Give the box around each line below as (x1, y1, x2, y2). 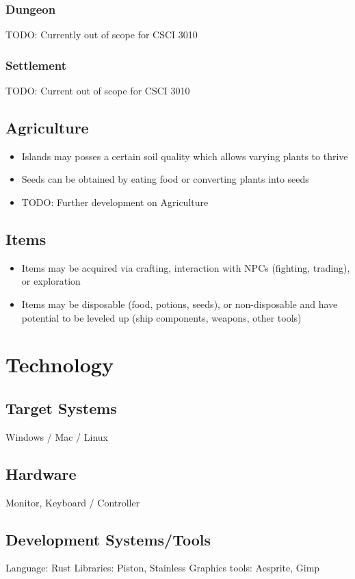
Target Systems (5, 397, 117, 418)
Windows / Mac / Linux (5, 429, 108, 443)
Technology (5, 350, 114, 378)
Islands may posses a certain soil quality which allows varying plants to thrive (21, 149, 348, 163)
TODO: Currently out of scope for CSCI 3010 (5, 27, 198, 42)
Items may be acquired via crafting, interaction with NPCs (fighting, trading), (21, 260, 350, 274)
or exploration (21, 274, 81, 288)
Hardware (5, 463, 77, 484)
